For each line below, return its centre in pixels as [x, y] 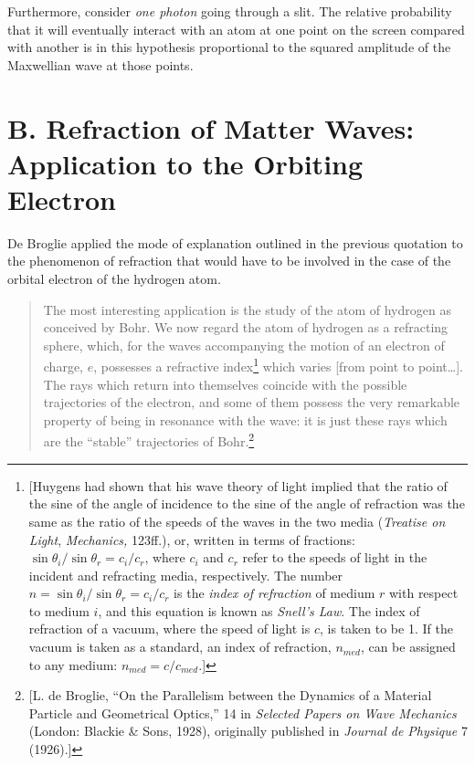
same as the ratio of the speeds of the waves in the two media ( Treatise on [237, 521]
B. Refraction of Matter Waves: [211, 127]
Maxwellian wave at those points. [100, 64]
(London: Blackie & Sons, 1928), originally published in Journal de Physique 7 [248, 731]
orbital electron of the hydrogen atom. [114, 279]
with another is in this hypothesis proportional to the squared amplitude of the [229, 47]
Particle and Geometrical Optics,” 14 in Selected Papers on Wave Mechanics [243, 713]
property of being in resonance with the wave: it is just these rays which [245, 419]
